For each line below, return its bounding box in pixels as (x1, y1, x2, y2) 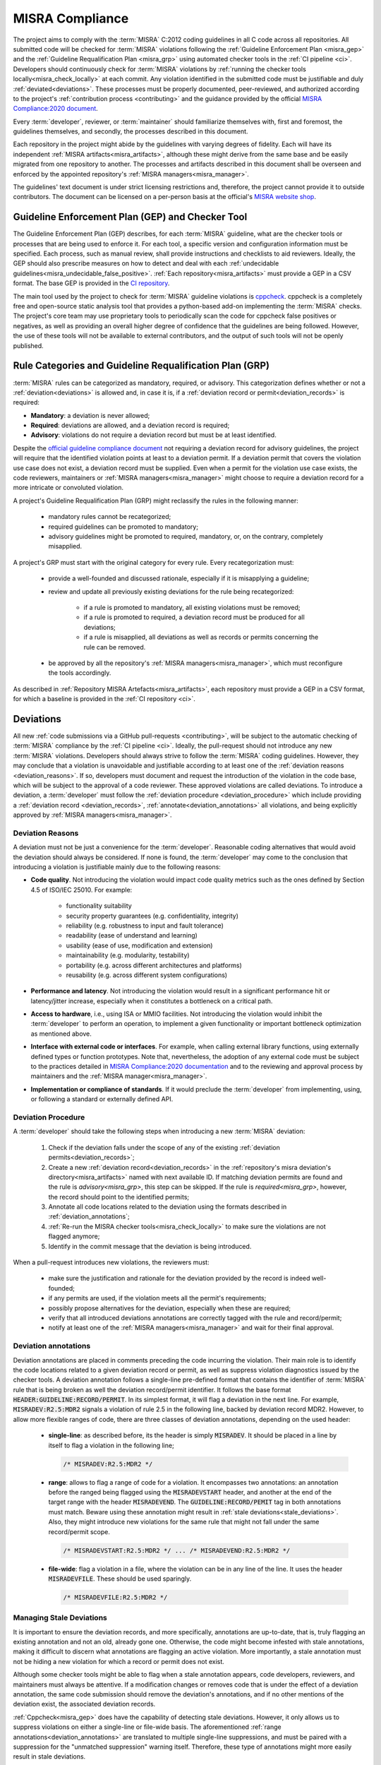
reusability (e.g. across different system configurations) (66, 971, 228, 979)
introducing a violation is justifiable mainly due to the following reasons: (13, 863, 222, 871)
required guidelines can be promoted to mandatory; (48, 522, 199, 531)
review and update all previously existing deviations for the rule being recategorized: (48, 587, 294, 596)
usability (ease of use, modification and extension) (66, 941, 213, 950)
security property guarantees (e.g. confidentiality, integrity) (66, 911, 239, 920)
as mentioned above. (30, 1029, 92, 1038)
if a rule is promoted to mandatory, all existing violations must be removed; (83, 603, 301, 611)
